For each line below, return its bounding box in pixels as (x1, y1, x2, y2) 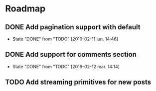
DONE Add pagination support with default (5, 23, 141, 31)
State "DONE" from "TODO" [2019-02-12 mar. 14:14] (12, 63, 120, 70)
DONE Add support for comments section (5, 50, 137, 59)
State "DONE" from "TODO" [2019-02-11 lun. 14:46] (12, 36, 119, 42)
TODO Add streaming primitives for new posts (5, 78, 151, 87)
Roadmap (5, 3, 46, 14)
